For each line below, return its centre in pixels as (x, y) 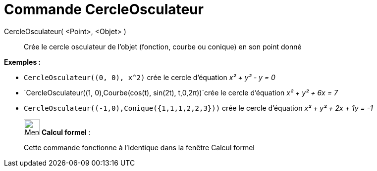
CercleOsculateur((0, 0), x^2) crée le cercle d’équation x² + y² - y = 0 (150, 77)
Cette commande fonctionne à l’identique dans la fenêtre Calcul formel (139, 147)
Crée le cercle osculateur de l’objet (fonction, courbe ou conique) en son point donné (163, 46)
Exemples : (23, 62)
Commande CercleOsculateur (104, 9)
